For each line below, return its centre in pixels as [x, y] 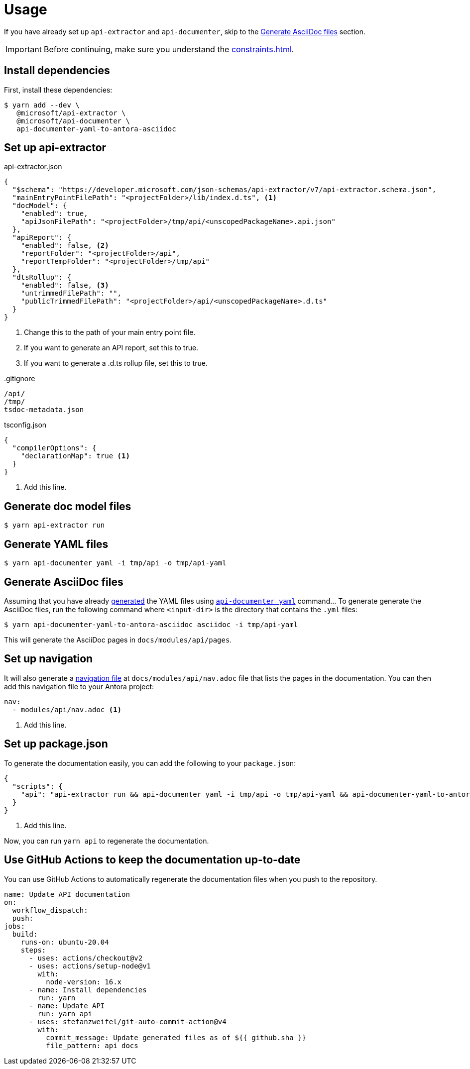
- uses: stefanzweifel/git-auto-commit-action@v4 [128, 1021]
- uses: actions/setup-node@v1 [90, 966]
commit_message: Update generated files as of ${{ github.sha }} [176, 1037]
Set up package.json [56, 744]
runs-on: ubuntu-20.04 [65, 942]
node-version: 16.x [84, 982]
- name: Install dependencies [88, 990]
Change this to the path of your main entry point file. [110, 332]
